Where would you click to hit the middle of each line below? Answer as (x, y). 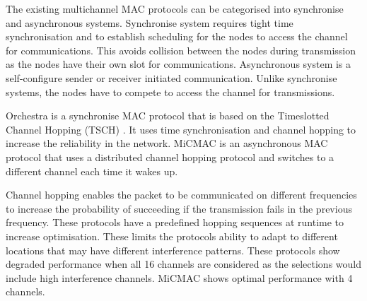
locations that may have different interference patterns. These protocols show (173, 250)
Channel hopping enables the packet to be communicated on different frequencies (181, 195)
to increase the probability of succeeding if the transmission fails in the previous (179, 208)
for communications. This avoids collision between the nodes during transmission (181, 50)
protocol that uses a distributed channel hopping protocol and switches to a (170, 157)
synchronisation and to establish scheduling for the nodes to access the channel (177, 36)
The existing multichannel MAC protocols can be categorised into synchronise (175, 8)
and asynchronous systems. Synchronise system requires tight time (150, 22)
